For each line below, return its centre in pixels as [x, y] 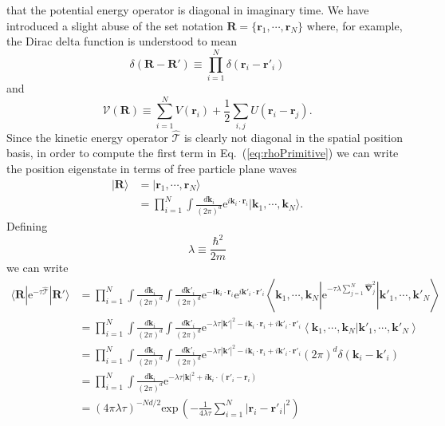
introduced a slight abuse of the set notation [115, 25]
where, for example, [354, 25]
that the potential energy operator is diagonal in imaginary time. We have [188, 10]
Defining [27, 226]
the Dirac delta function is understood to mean [122, 41]
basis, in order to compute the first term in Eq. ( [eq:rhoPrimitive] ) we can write [203, 153]
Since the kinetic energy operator [87, 137]
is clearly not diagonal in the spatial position [293, 137]
